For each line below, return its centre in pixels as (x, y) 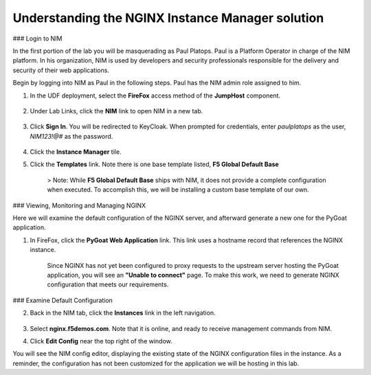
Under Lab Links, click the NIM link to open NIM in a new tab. (116, 111)
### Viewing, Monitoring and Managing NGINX (79, 205)
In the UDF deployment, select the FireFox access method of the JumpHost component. (155, 95)
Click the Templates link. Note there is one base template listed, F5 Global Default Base (155, 164)
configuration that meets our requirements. (108, 284)
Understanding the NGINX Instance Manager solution (168, 18)
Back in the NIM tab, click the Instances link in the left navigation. (123, 313)
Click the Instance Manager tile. (76, 152)
